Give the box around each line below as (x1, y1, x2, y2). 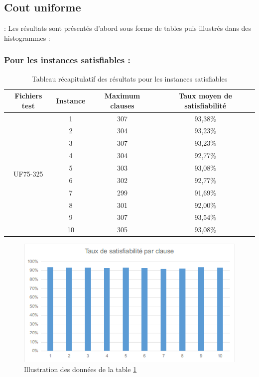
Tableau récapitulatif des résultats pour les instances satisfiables (31, 73, 228, 84)
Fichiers (14, 91, 42, 101)
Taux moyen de (178, 91, 232, 101)
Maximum (104, 91, 140, 101)
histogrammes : (4, 32, 50, 43)
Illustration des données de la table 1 (24, 364, 137, 374)
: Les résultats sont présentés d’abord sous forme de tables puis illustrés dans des (4, 23, 252, 33)
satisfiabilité (184, 100, 227, 110)
